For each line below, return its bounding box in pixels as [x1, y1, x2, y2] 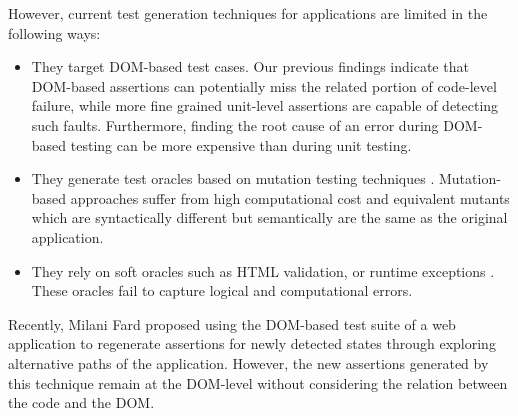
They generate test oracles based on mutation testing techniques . [31, 168, 435, 189]
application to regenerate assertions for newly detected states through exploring [8, 333, 496, 354]
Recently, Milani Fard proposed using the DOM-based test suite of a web [8, 313, 456, 334]
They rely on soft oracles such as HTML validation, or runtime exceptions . [31, 260, 495, 281]
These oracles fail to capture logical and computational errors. [31, 280, 413, 301]
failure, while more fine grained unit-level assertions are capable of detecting [31, 95, 499, 116]
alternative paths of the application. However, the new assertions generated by [8, 352, 489, 373]
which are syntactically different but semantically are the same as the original [31, 207, 508, 228]
